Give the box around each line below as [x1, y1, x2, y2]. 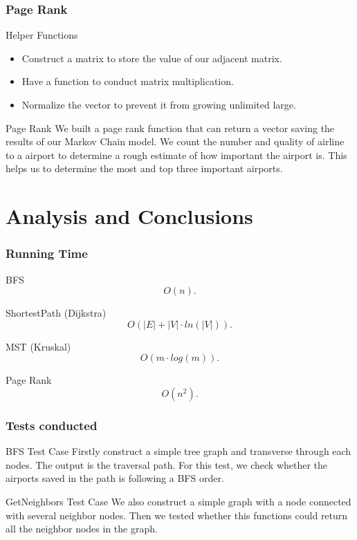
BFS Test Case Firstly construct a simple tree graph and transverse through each [6, 444, 351, 458]
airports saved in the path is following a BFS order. [6, 471, 224, 485]
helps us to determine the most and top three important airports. [6, 161, 283, 176]
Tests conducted [6, 416, 98, 434]
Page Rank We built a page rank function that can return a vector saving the [6, 120, 335, 135]
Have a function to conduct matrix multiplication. [21, 74, 234, 89]
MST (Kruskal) [6, 339, 71, 353]
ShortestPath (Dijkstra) [6, 306, 107, 320]
